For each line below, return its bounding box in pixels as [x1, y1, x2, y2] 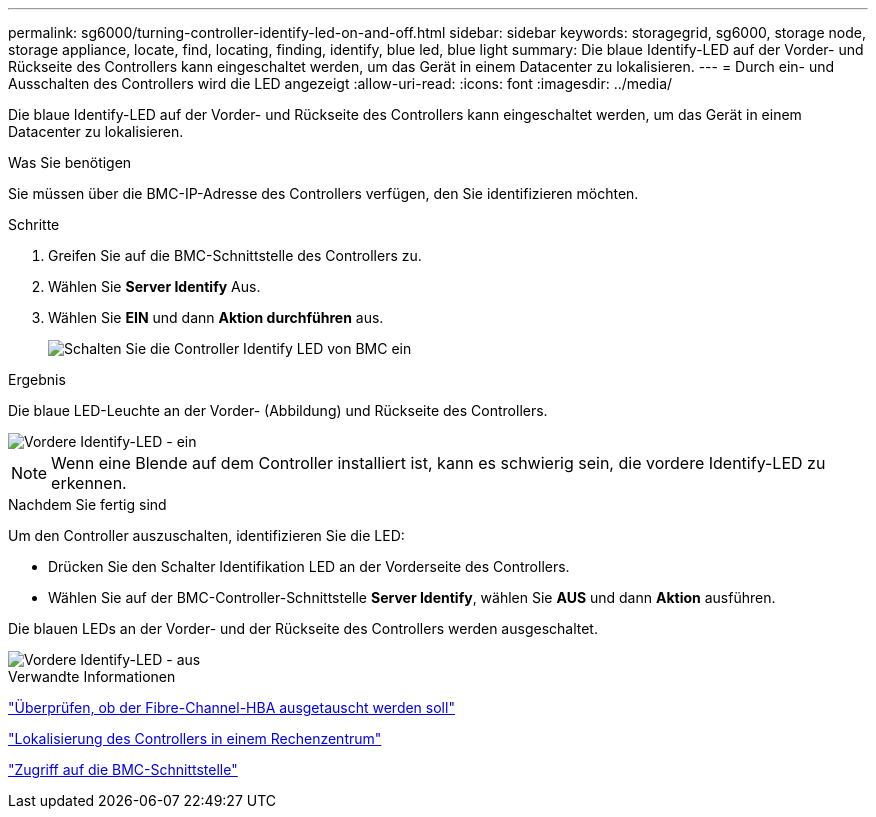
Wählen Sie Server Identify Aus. [48, 278, 261, 295]
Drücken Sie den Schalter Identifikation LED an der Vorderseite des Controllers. [48, 558, 570, 575]
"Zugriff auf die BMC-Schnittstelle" [8, 761, 238, 778]
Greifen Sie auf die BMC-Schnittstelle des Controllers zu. [48, 247, 422, 264]
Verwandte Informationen [8, 668, 176, 685]
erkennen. [51, 473, 127, 493]
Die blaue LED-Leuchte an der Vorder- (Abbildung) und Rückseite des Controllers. [8, 402, 548, 419]
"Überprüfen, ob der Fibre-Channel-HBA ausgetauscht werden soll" [8, 699, 455, 716]
